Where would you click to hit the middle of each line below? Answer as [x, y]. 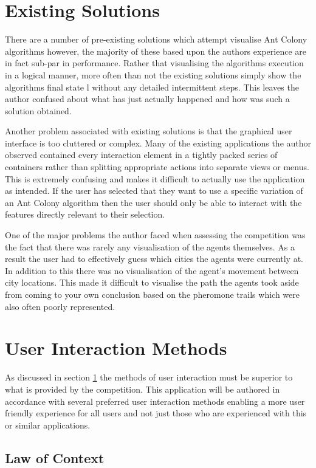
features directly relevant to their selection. [85, 214]
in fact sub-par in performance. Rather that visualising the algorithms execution [154, 63]
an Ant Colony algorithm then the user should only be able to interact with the [153, 202]
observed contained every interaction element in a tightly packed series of [141, 155]
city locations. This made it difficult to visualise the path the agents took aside [152, 282]
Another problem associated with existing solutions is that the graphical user [149, 131]
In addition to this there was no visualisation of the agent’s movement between [152, 270]
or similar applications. [48, 425]
